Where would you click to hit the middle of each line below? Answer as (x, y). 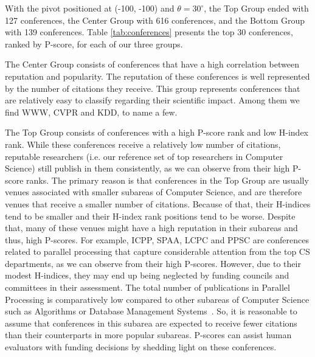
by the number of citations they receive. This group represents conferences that (153, 88)
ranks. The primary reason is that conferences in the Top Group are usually (168, 180)
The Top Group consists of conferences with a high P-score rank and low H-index (157, 132)
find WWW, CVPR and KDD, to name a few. (91, 112)
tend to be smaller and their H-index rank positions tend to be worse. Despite (150, 216)
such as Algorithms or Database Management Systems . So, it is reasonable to (151, 311)
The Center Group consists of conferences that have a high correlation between (152, 64)
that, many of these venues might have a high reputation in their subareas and (151, 228)
